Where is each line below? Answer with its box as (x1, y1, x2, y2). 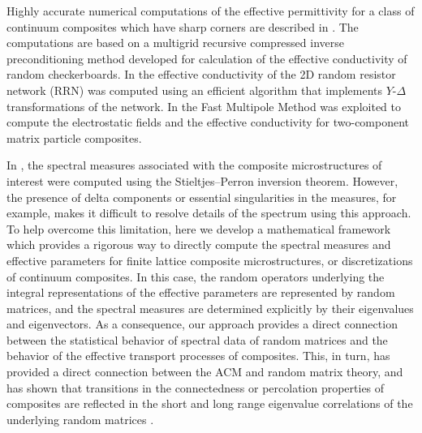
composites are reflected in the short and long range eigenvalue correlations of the (6, 395, 413, 412)
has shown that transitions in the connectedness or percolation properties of (6, 379, 385, 396)
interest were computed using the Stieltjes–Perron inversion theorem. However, (6, 172, 398, 189)
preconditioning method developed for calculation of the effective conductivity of (6, 49, 407, 66)
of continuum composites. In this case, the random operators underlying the (6, 268, 385, 285)
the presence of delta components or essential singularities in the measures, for (6, 188, 397, 205)
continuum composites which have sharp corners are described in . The (6, 18, 359, 35)
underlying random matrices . (6, 410, 154, 427)
